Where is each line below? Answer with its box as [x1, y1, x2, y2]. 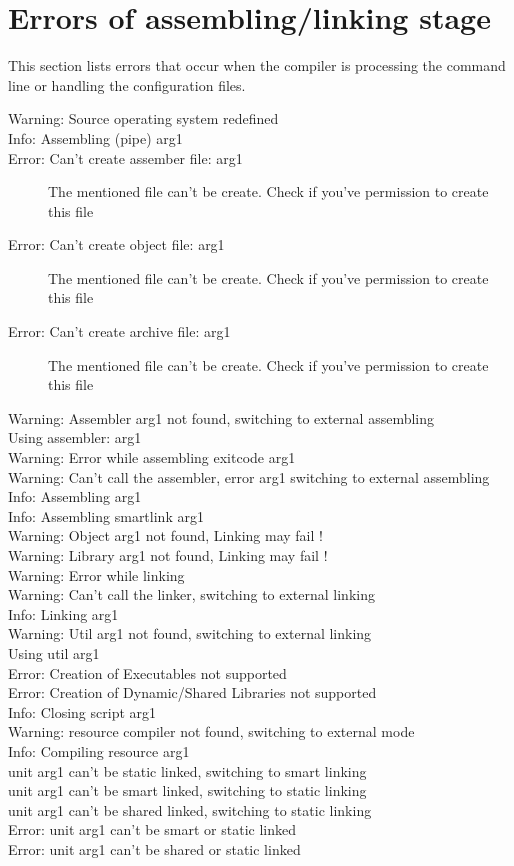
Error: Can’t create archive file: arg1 [8, 321, 231, 342]
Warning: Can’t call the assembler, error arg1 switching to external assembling [8, 466, 490, 487]
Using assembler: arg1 [8, 427, 142, 448]
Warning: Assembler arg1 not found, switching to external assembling [8, 407, 435, 428]
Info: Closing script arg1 [8, 701, 157, 722]
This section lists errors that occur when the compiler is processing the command [8, 55, 506, 76]
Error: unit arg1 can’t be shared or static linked [8, 838, 301, 859]
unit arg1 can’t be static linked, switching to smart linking [8, 760, 367, 781]
